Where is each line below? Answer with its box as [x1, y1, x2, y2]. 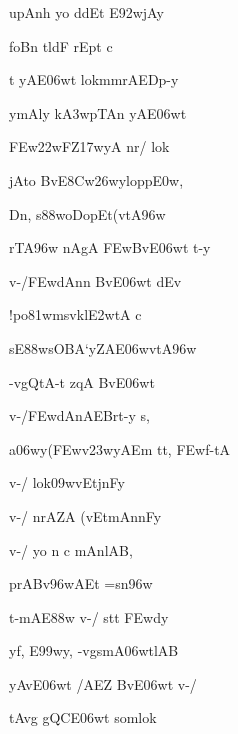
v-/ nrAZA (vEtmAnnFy [9, 505, 162, 526]
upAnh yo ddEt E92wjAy [9, 2, 164, 22]
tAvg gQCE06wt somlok [9, 707, 157, 728]
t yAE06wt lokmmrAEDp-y [9, 69, 179, 90]
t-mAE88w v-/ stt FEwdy [9, 606, 169, 627]
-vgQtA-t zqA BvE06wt [9, 371, 155, 392]
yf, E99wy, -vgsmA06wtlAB [9, 640, 179, 661]
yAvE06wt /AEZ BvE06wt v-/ [9, 673, 197, 694]
